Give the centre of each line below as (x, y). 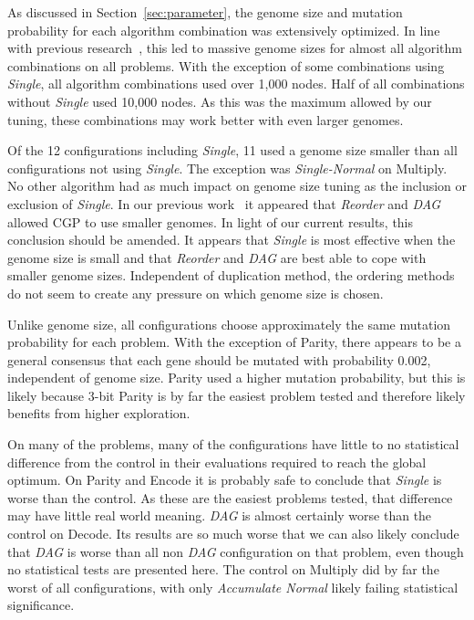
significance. (41, 605)
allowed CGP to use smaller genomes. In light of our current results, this (211, 221)
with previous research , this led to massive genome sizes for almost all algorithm (235, 48)
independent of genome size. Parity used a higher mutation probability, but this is (237, 378)
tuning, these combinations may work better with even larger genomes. (206, 119)
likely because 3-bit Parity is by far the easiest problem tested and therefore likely (237, 395)
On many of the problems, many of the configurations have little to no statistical (233, 444)
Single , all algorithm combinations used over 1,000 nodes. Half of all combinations (236, 84)
